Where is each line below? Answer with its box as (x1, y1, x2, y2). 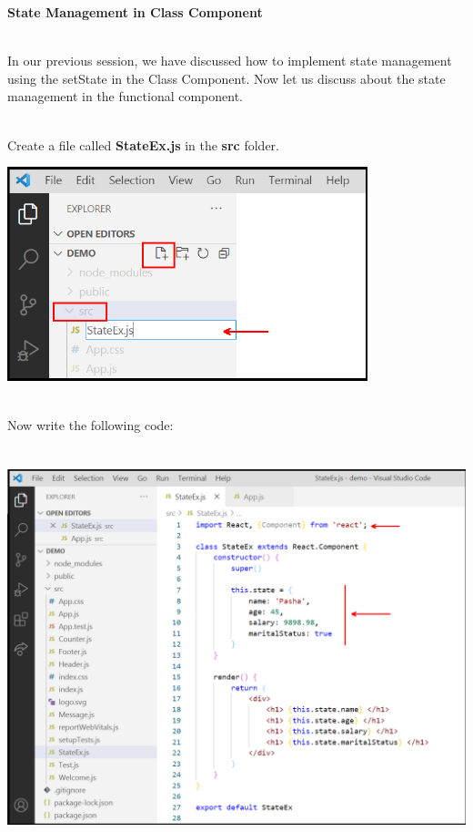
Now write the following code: (7, 415, 174, 434)
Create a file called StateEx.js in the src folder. (7, 135, 279, 154)
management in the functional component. (7, 87, 244, 106)
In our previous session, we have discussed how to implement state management (7, 51, 452, 70)
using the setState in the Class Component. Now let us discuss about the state (7, 68, 446, 87)
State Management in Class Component (7, 3, 263, 21)
